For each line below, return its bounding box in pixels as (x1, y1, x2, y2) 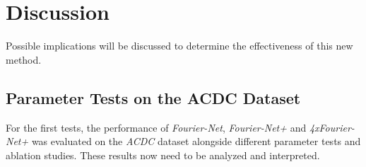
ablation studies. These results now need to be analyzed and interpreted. (6, 147, 320, 162)
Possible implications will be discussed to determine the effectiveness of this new (6, 38, 353, 53)
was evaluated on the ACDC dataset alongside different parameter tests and (31, 134, 361, 149)
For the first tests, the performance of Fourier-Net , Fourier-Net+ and (6, 120, 307, 134)
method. (6, 52, 42, 67)
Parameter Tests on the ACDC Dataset (6, 86, 301, 108)
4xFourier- (309, 120, 355, 134)
